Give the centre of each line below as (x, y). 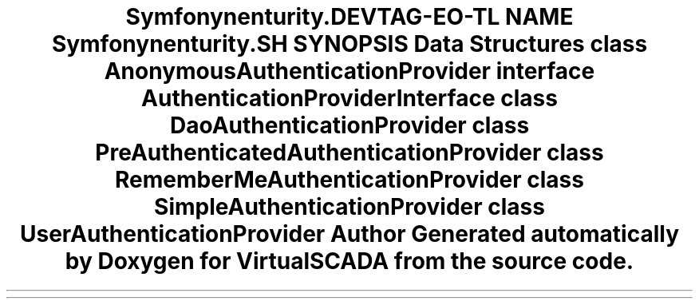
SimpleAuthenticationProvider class (349, 207)
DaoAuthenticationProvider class (349, 125)
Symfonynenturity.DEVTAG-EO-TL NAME (349, 17)
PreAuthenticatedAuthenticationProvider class (349, 152)
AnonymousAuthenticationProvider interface (349, 71)
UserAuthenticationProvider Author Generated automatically (349, 234)
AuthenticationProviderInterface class (349, 98)
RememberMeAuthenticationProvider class (349, 180)
